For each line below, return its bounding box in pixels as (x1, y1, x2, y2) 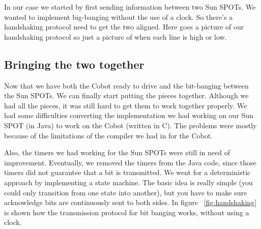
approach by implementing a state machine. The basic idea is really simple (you (4, 177, 253, 187)
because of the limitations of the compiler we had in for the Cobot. (4, 130, 213, 140)
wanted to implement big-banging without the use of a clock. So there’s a (4, 11, 233, 22)
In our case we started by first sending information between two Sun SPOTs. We (4, 2, 256, 12)
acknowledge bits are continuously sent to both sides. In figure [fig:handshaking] (4, 197, 257, 208)
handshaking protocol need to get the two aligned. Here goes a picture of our (4, 21, 244, 32)
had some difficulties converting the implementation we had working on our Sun (4, 110, 253, 121)
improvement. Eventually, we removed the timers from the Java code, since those (4, 157, 256, 167)
